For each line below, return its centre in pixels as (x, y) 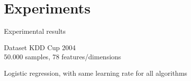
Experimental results (35, 31)
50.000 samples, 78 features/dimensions (63, 57)
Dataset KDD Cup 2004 (40, 47)
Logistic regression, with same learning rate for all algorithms (96, 73)
